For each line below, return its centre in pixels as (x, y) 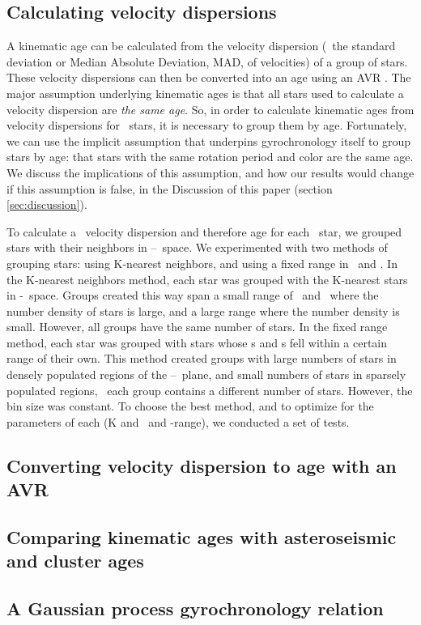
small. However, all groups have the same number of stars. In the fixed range (197, 327)
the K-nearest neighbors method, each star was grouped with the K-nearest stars (207, 279)
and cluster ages (75, 561)
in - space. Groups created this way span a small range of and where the (193, 295)
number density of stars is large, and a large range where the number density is (203, 310)
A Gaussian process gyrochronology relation (195, 608)
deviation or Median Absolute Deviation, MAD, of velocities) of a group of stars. (207, 61)
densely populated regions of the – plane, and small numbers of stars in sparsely (206, 374)
